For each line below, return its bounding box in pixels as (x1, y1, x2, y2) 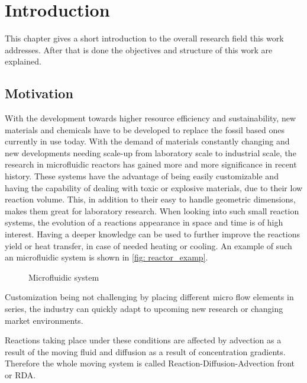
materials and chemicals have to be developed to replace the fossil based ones (5, 123, 285, 136)
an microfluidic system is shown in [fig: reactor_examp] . (5, 251, 208, 263)
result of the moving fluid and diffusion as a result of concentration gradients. (5, 345, 286, 358)
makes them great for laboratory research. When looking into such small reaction (5, 204, 299, 217)
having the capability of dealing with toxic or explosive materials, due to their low (5, 181, 303, 194)
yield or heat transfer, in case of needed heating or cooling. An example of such (5, 239, 292, 252)
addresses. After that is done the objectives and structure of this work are (5, 43, 273, 56)
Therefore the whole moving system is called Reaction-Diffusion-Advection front (5, 357, 295, 369)
